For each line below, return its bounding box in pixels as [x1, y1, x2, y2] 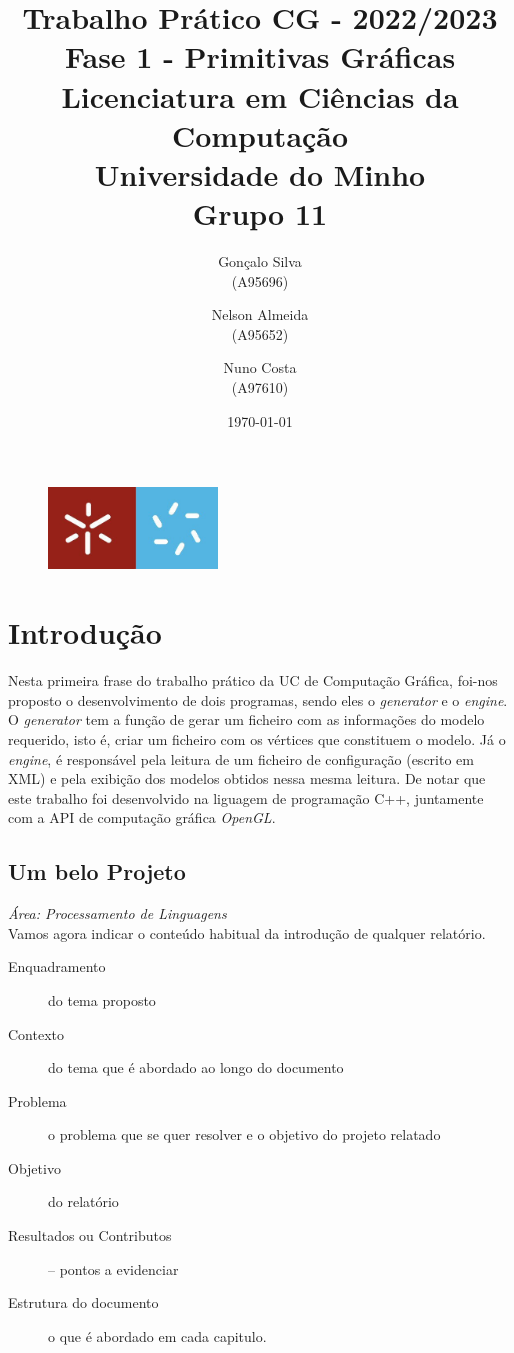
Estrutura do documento [8, 1292, 159, 1313]
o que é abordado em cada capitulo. [48, 1325, 267, 1346]
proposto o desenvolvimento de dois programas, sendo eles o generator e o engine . [8, 689, 508, 710]
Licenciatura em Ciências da [61, 75, 459, 116]
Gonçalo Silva [218, 251, 302, 272]
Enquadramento [8, 956, 106, 977]
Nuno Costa [223, 357, 297, 378]
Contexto [8, 1023, 64, 1044]
